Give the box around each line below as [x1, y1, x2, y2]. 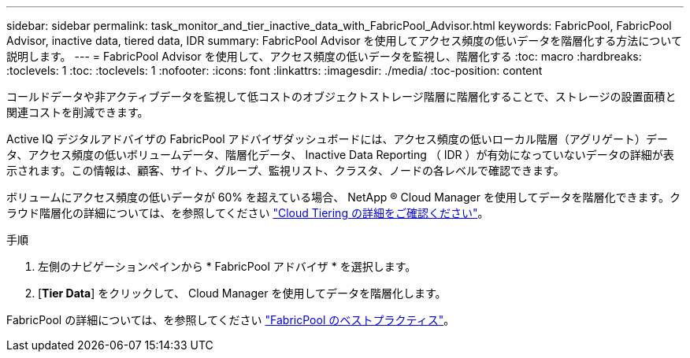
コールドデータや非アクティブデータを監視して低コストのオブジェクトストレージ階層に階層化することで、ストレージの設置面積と [6, 90, 677, 103]
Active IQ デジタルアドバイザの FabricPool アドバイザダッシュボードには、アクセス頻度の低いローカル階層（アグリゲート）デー [6, 132, 669, 146]
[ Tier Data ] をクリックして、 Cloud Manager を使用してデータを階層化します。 [38, 286, 447, 300]
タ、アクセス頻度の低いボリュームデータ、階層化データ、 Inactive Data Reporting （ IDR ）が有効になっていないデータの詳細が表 [6, 148, 674, 161]
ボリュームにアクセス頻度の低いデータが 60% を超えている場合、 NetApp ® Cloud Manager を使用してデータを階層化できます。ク [6, 190, 681, 204]
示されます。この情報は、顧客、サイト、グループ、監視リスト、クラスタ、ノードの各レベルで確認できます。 [6, 164, 565, 177]
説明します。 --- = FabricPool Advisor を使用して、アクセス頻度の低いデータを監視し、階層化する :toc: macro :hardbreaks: [6, 50, 642, 63]
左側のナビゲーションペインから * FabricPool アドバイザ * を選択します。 [38, 260, 417, 273]
